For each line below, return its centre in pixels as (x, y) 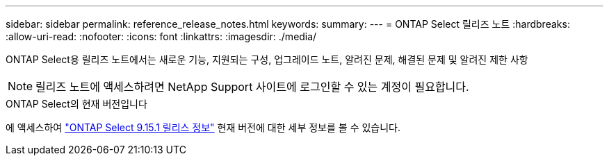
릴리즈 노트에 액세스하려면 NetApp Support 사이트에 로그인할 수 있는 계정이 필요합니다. (252, 87)
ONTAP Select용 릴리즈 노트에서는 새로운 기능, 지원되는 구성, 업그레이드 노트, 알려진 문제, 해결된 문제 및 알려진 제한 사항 (267, 59)
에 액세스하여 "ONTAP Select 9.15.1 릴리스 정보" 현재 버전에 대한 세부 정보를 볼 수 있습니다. (203, 127)
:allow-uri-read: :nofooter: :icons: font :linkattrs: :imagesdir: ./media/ (161, 36)
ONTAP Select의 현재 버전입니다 (76, 104)
